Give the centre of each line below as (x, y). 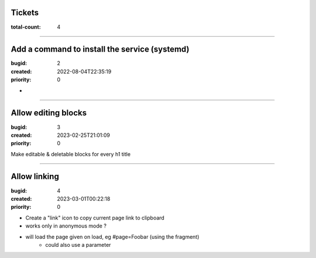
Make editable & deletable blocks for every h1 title (71, 154)
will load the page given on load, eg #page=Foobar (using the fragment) (112, 236)
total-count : (26, 27)
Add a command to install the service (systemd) (100, 49)
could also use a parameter (78, 245)
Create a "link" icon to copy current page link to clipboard (95, 218)
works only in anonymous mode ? (66, 226)
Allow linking (35, 176)
